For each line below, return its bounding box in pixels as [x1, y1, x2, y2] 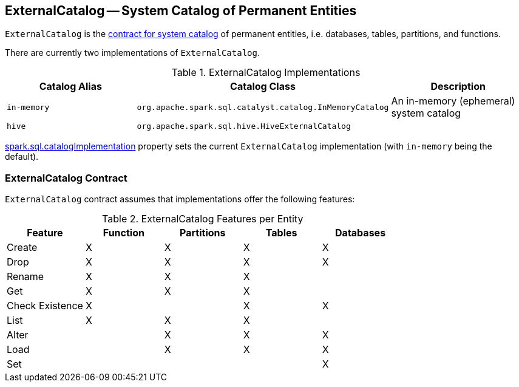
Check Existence [7, 300, 83, 312]
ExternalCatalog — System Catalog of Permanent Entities [5, 3, 357, 18]
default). [5, 151, 39, 162]
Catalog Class [230, 80, 296, 93]
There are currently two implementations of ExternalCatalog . [5, 47, 260, 58]
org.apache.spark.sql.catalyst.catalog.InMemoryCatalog [137, 102, 389, 112]
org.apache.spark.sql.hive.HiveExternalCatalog [137, 122, 351, 131]
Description [430, 80, 486, 93]
